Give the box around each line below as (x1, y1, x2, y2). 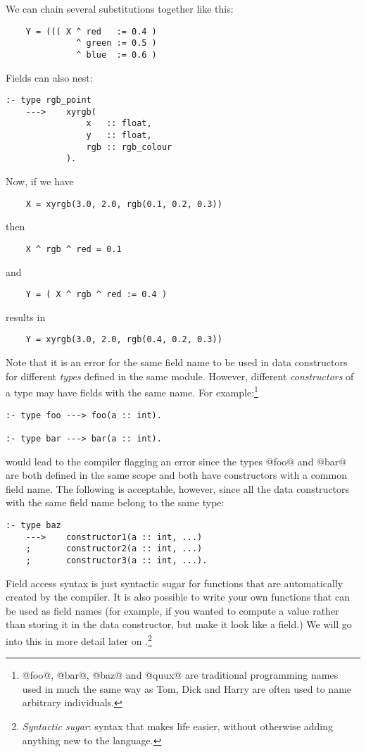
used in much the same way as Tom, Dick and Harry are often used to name (22, 681, 352, 696)
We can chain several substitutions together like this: (6, 1, 234, 15)
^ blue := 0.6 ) (76, 49, 157, 60)
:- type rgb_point (6, 95, 91, 106)
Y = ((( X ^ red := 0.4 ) (25, 26, 157, 37)
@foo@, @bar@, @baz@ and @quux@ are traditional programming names (22, 668, 339, 682)
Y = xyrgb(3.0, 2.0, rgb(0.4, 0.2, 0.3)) (25, 334, 222, 345)
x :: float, (86, 118, 152, 129)
